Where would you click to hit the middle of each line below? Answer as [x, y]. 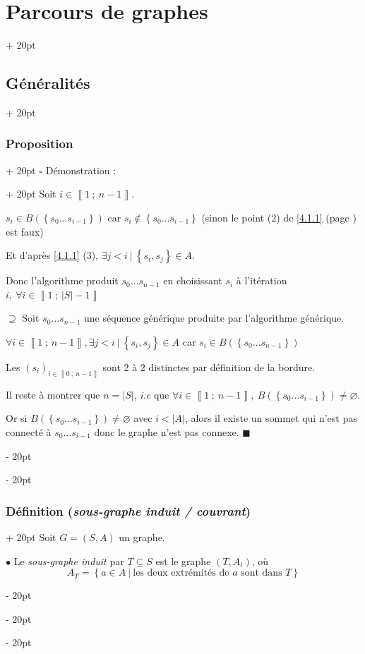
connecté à [29, 431]
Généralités [48, 83]
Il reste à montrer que [53, 394]
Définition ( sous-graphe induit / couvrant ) [128, 510]
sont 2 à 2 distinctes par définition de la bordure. [209, 367]
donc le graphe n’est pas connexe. [167, 431]
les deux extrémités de [181, 573]
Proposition [40, 144]
